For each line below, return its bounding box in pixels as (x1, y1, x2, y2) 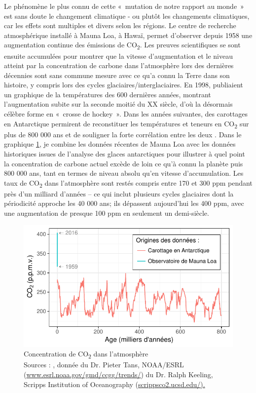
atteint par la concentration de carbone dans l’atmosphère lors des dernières (4, 60, 234, 71)
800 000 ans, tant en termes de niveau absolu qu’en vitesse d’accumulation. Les (4, 168, 244, 178)
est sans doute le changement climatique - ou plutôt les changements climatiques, (4, 10, 250, 21)
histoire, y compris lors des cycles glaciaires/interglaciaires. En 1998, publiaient (4, 79, 243, 90)
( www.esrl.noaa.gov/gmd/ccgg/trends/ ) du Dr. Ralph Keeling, (24, 369, 213, 379)
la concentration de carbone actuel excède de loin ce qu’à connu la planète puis (4, 158, 243, 168)
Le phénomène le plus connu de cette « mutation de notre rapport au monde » (4, 1, 244, 11)
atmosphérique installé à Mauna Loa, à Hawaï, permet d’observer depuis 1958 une (4, 30, 253, 40)
